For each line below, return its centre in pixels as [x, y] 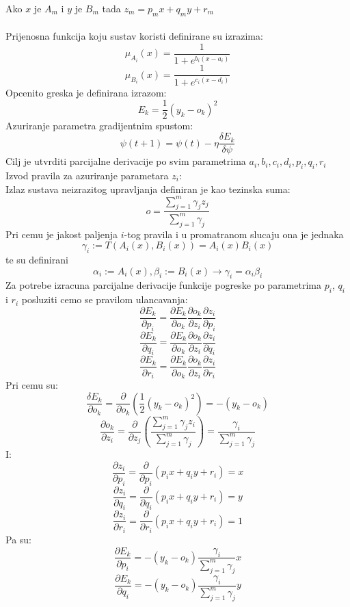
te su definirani [37, 259]
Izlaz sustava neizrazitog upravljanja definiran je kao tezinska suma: [148, 189]
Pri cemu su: [32, 384]
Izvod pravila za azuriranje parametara [87, 175]
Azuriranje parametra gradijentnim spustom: [99, 126]
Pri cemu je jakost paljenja [62, 234]
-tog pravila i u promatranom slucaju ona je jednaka [234, 234]
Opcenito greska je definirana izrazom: [86, 92]
